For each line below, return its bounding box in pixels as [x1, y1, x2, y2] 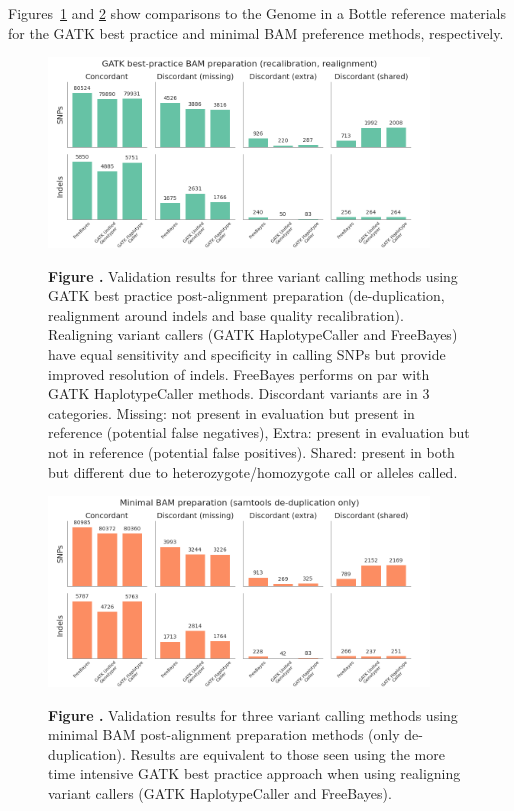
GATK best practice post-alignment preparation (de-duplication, [48, 285, 445, 306]
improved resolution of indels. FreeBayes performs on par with [48, 363, 430, 384]
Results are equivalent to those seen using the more [130, 743, 445, 764]
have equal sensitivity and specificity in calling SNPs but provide [48, 343, 446, 364]
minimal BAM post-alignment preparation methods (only [48, 724, 400, 745]
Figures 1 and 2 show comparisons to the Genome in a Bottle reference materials [8, 3, 507, 23]
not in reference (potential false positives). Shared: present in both [48, 441, 455, 462]
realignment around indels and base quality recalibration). [48, 304, 404, 325]
